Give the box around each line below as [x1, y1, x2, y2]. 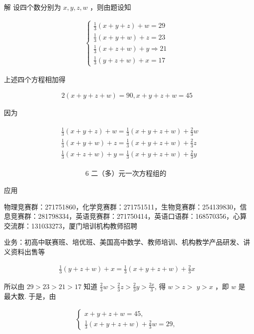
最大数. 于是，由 [4, 291, 56, 301]
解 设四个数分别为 [4, 2, 61, 12]
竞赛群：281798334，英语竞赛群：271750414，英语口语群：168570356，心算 [10, 211, 247, 221]
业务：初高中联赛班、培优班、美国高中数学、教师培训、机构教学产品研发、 [4, 237, 243, 247]
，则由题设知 [90, 2, 131, 12]
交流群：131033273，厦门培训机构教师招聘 [4, 220, 137, 230]
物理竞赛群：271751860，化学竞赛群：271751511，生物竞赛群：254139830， [4, 201, 240, 211]
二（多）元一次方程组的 [91, 170, 167, 177]
